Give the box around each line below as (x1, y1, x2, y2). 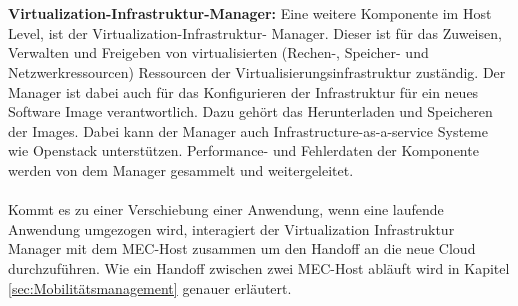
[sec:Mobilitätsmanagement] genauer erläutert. (8, 277, 292, 298)
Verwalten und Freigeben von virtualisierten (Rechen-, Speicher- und (8, 42, 429, 63)
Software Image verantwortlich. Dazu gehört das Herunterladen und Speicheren (8, 101, 493, 122)
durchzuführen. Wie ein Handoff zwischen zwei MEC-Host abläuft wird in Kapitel (8, 257, 510, 278)
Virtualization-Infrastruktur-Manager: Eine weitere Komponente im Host (8, 3, 492, 24)
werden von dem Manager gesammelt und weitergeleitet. (8, 159, 354, 180)
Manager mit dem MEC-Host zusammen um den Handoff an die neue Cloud (8, 238, 476, 259)
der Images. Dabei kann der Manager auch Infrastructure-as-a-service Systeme (8, 120, 488, 141)
